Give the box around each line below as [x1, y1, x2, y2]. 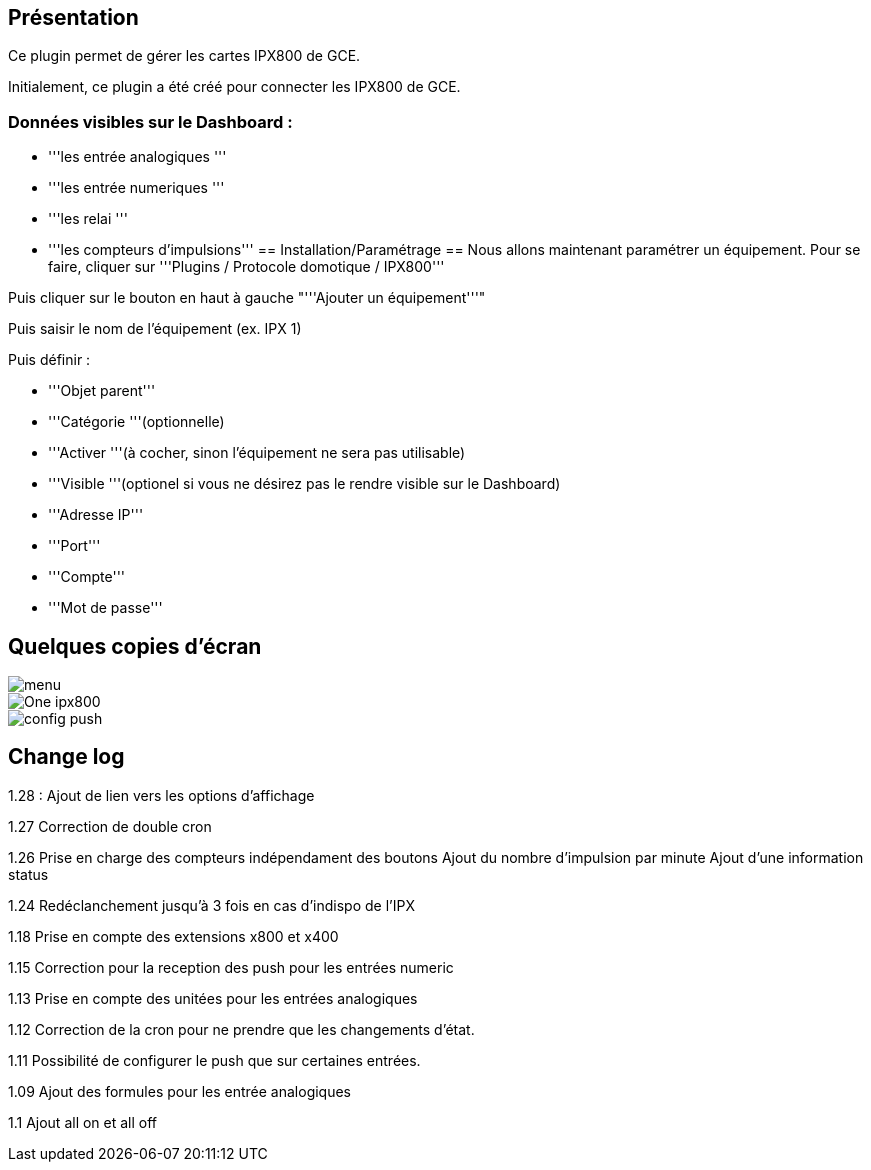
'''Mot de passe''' [48, 599, 163, 617]
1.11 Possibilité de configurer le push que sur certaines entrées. [8, 1051, 421, 1069]
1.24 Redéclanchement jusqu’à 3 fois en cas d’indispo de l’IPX [8, 896, 415, 914]
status [8, 865, 49, 883]
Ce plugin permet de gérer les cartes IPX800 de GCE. [8, 47, 361, 65]
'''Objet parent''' [48, 382, 156, 400]
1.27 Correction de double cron [8, 817, 212, 835]
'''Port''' [48, 537, 101, 555]
